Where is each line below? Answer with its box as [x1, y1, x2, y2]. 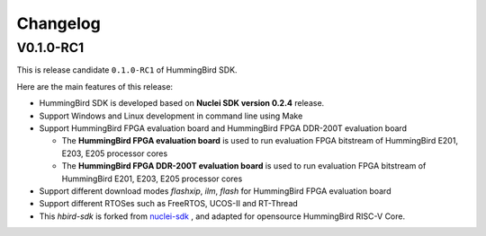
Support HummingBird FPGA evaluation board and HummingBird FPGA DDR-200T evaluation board [39, 122, 408, 134]
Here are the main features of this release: [16, 81, 174, 92]
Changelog [16, 13, 101, 33]
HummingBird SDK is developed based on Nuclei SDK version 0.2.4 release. [39, 98, 325, 109]
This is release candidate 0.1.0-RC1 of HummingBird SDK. [16, 65, 238, 75]
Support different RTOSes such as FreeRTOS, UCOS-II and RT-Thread [39, 198, 299, 209]
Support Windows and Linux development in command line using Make [39, 110, 303, 121]
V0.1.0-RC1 [16, 39, 85, 56]
